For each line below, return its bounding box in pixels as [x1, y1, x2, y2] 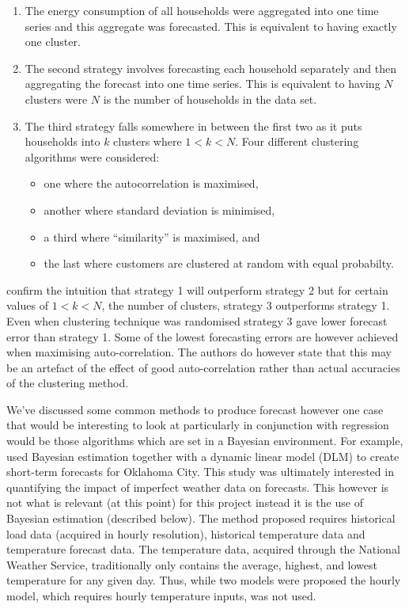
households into [25, 133, 100, 150]
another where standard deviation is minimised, [44, 201, 275, 218]
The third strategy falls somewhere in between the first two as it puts [25, 117, 362, 134]
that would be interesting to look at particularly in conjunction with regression [6, 417, 389, 433]
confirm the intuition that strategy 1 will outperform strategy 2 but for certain [6, 281, 388, 298]
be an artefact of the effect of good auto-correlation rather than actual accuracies [6, 359, 400, 375]
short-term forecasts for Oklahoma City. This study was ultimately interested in [6, 463, 394, 480]
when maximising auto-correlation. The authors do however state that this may [6, 344, 392, 360]
